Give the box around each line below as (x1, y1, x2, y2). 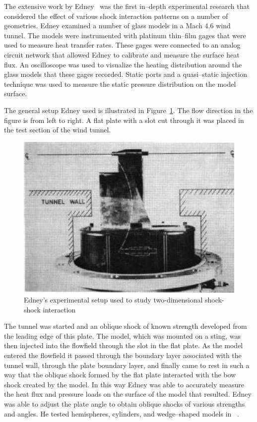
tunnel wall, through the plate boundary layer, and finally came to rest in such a (4, 360, 250, 370)
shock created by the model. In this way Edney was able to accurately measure (4, 379, 244, 389)
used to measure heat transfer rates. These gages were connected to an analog (4, 40, 241, 50)
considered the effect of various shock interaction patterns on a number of (4, 10, 228, 21)
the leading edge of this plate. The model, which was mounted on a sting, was (4, 330, 241, 341)
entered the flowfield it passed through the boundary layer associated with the (4, 350, 242, 361)
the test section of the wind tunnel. (4, 124, 111, 135)
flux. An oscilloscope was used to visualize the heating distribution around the (4, 59, 242, 69)
